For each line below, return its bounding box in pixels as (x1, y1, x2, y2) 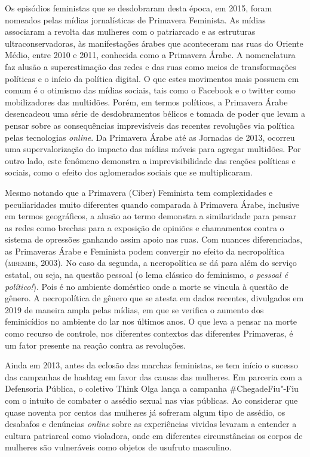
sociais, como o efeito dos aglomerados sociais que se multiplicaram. (5, 166, 253, 178)
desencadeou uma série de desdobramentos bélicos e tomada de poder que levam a (5, 107, 305, 120)
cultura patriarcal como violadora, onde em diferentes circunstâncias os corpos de (5, 429, 303, 441)
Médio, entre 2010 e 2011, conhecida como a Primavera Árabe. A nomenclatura (5, 49, 296, 61)
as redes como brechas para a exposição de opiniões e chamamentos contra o (5, 221, 284, 234)
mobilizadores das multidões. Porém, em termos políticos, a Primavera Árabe (5, 95, 288, 108)
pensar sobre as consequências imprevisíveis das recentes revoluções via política (5, 119, 295, 131)
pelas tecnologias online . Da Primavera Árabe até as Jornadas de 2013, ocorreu (5, 131, 295, 143)
